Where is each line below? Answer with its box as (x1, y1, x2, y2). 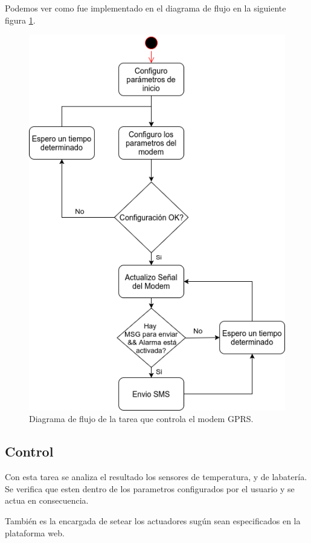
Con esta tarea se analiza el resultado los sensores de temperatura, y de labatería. (5, 470, 307, 483)
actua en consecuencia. (5, 494, 89, 507)
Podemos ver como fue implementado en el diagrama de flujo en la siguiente (5, 2, 286, 14)
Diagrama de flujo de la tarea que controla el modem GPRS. (29, 412, 254, 425)
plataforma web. (5, 526, 65, 539)
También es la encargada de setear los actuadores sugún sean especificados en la (5, 514, 301, 527)
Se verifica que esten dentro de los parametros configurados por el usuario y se (5, 482, 295, 495)
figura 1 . (5, 13, 36, 26)
